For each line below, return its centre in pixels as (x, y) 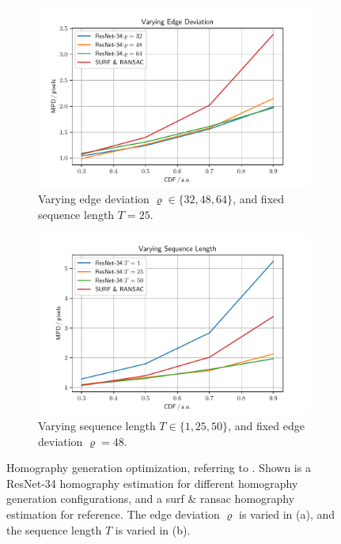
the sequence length (54, 529)
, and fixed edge (266, 426)
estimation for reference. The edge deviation (113, 514)
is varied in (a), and (287, 514)
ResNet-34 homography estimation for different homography (152, 483)
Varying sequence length (97, 426)
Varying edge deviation (94, 198)
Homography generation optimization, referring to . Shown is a (159, 468)
